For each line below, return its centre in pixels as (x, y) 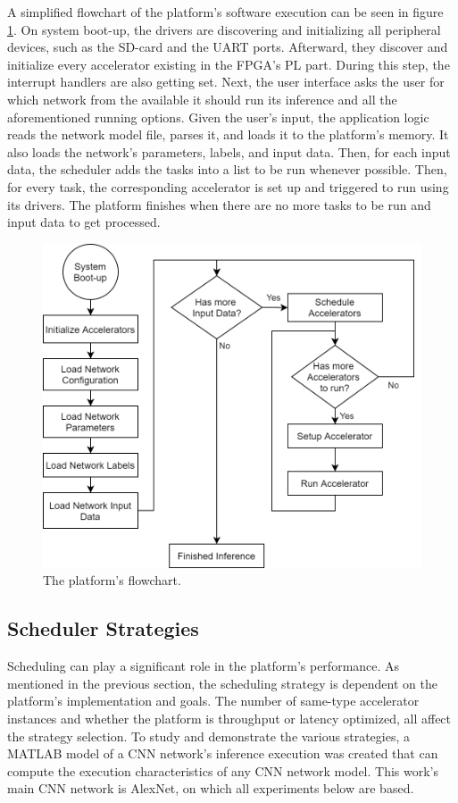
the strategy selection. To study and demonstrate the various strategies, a (208, 736)
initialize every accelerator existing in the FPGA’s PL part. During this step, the (229, 64)
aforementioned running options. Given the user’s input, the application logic (218, 117)
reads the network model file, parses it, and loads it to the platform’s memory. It (228, 134)
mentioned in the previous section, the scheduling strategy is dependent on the (222, 683)
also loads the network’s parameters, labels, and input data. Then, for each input (229, 151)
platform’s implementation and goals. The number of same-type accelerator (213, 701)
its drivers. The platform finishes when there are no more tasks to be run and (219, 204)
